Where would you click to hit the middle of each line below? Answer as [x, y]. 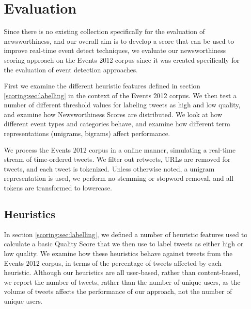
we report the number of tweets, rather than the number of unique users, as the [122, 282]
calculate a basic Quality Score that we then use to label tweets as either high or [124, 244]
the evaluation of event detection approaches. [71, 69]
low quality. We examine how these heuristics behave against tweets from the [118, 253]
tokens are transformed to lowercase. [58, 188]
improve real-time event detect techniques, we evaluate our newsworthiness [115, 50]
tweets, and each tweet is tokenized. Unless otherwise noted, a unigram [109, 168]
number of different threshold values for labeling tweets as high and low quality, [122, 105]
